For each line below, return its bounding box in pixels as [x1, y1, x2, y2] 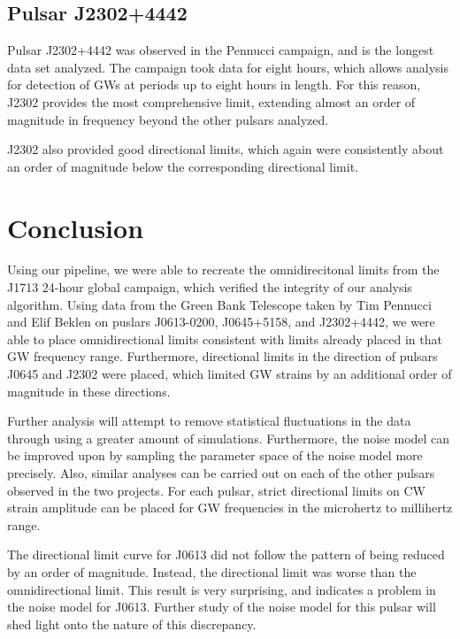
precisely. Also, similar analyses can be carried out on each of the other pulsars [7, 464, 435, 482]
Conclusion [7, 209, 144, 245]
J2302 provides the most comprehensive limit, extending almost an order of [7, 92, 416, 111]
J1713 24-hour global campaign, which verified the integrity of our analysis [7, 278, 412, 296]
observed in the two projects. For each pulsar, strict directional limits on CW [7, 481, 425, 499]
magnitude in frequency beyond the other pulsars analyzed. [7, 110, 329, 128]
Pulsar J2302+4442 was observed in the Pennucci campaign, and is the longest [7, 41, 434, 59]
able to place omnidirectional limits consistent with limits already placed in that [7, 329, 442, 348]
